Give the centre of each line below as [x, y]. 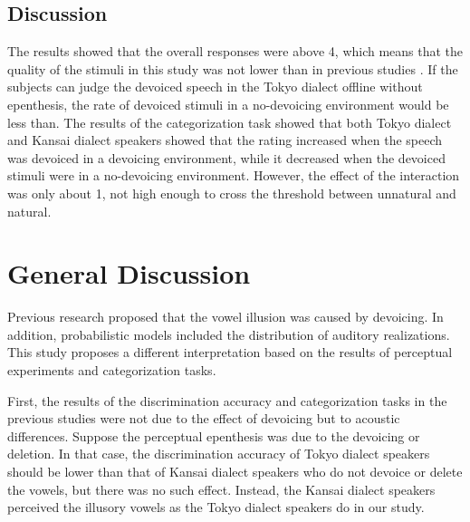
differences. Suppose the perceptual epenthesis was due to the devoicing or [214, 435]
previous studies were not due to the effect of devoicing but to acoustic [204, 418]
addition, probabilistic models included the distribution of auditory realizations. [229, 334]
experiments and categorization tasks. [112, 370]
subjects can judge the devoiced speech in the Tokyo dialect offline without [215, 87]
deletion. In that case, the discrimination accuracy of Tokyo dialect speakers [219, 454]
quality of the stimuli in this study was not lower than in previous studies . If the [233, 68]
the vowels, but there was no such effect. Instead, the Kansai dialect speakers [221, 489]
